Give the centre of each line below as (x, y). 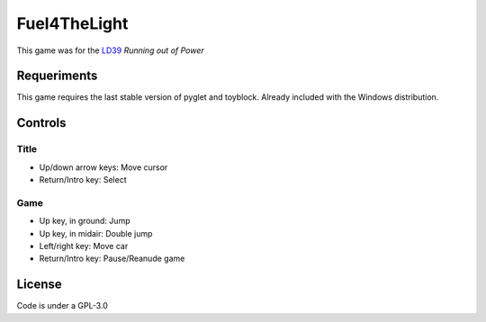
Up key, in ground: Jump (85, 221)
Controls (41, 123)
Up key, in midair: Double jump (96, 233)
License (39, 285)
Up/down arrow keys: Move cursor (103, 167)
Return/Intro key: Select (83, 179)
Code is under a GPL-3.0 (62, 306)
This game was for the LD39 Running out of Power (110, 50)
